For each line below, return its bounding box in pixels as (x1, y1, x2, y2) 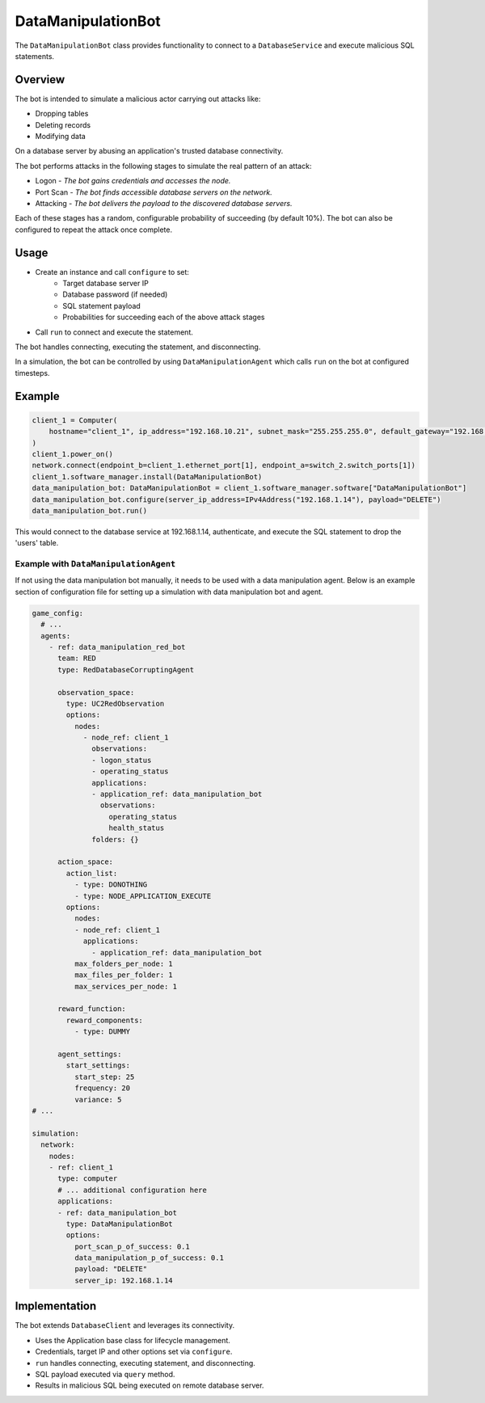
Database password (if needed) (62, 289, 168, 299)
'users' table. (15, 538, 59, 548)
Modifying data (35, 132, 86, 141)
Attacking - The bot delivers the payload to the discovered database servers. (35, 198, 293, 208)
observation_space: (57, 688, 135, 697)
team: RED (57, 654, 97, 663)
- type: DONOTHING (74, 880, 148, 889)
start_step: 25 (74, 1072, 135, 1081)
